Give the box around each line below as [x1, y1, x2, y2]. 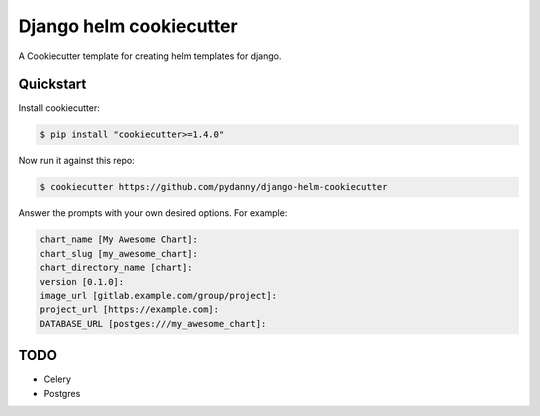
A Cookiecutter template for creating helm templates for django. [18, 50, 282, 62]
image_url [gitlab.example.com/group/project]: [39, 290, 277, 301]
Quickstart [18, 76, 87, 93]
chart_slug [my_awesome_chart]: [39, 248, 199, 259]
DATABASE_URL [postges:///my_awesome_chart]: [39, 318, 267, 329]
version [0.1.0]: [39, 276, 125, 287]
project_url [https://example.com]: [39, 304, 220, 315]
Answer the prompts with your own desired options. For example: [18, 207, 288, 219]
